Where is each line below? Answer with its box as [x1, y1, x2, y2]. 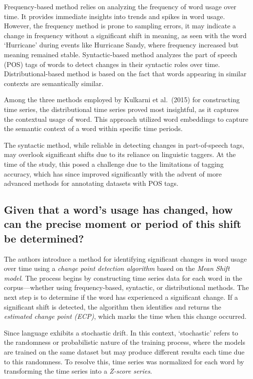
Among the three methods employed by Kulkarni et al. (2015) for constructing [4, 94, 240, 105]
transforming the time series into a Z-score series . [4, 366, 152, 376]
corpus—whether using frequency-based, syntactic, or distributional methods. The [4, 282, 249, 292]
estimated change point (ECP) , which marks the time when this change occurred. [4, 311, 247, 321]
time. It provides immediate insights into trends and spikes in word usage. [4, 11, 225, 21]
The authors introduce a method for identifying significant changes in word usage [4, 253, 247, 264]
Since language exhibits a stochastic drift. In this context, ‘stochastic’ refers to [4, 327, 238, 337]
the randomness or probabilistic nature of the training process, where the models [4, 337, 246, 347]
